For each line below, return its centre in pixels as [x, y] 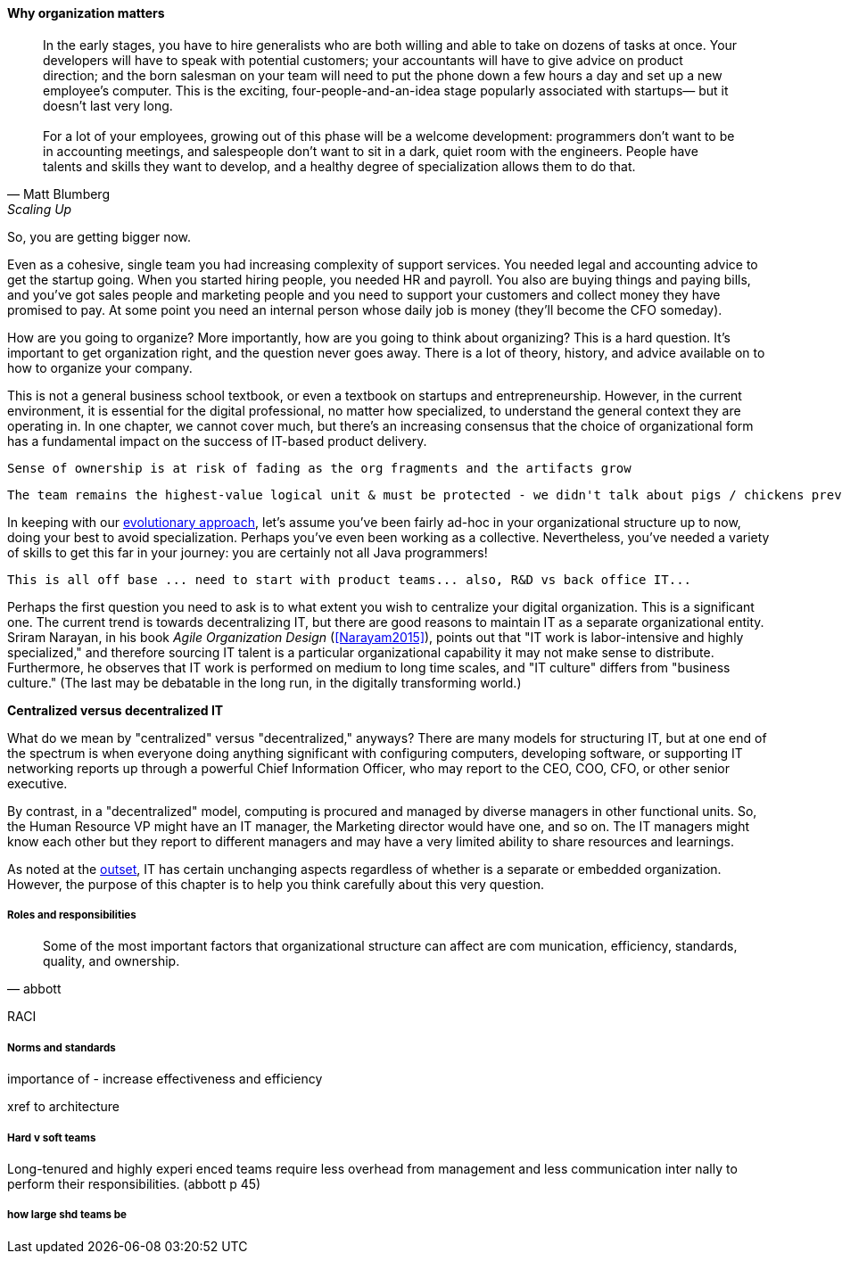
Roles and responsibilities [72, 915]
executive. [37, 783]
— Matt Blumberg [58, 194]
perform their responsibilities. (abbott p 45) [134, 1183]
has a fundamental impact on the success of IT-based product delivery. [217, 441]
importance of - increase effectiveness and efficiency [165, 1079]
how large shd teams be [67, 1215]
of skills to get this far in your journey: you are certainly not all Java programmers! [248, 552]
